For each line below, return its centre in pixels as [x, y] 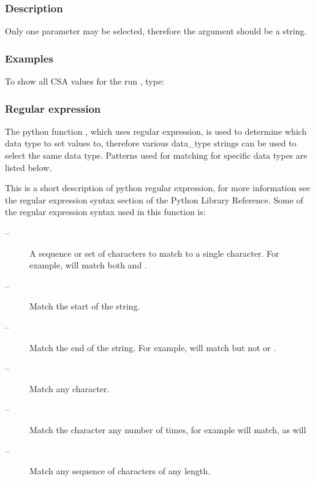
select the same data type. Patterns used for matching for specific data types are [156, 155]
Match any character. [70, 388]
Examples [29, 58]
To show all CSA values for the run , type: [85, 81]
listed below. [28, 167]
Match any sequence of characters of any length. [120, 471]
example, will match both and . [88, 265]
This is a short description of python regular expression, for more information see [157, 188]
